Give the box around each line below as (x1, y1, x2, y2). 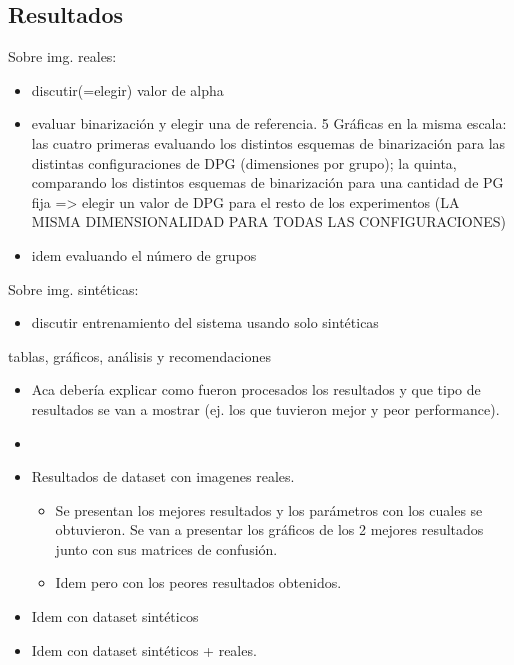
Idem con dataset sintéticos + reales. (31, 639, 257, 660)
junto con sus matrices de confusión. (55, 538, 278, 559)
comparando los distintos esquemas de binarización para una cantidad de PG (31, 172, 504, 193)
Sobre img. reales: (8, 46, 117, 67)
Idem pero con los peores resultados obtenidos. (55, 572, 342, 593)
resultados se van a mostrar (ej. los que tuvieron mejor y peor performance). (31, 398, 500, 419)
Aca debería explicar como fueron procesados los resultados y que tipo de (31, 379, 481, 400)
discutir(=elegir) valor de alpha (31, 79, 224, 100)
